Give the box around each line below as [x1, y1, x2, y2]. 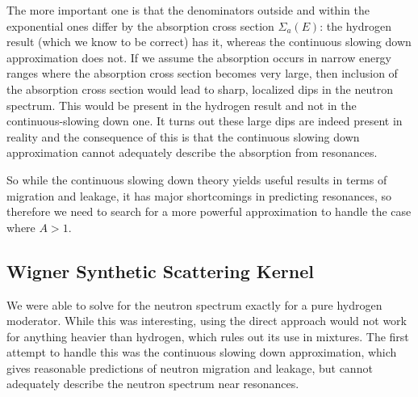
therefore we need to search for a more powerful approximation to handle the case [6, 203, 412, 220]
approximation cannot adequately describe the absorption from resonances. [6, 144, 378, 161]
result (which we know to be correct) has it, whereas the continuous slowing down [6, 33, 412, 50]
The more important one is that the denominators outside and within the [6, 2, 370, 18]
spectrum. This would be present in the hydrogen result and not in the [6, 96, 357, 113]
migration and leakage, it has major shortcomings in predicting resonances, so [6, 187, 392, 204]
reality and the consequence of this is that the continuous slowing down [6, 128, 360, 145]
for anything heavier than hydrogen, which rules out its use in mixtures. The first [6, 327, 409, 344]
